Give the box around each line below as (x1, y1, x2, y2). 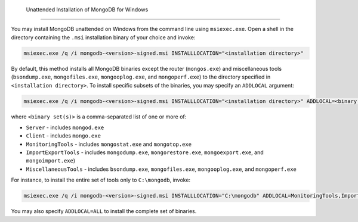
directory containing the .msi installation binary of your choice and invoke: (11, 33, 196, 41)
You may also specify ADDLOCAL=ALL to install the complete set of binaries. (11, 208, 197, 215)
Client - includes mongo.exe (26, 132, 101, 139)
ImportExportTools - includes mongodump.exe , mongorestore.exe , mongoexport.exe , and (26, 149, 264, 156)
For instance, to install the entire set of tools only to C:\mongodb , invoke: (11, 176, 191, 184)
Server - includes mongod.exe (26, 124, 104, 131)
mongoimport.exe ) (26, 157, 76, 164)
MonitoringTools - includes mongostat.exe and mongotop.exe (26, 140, 192, 148)
